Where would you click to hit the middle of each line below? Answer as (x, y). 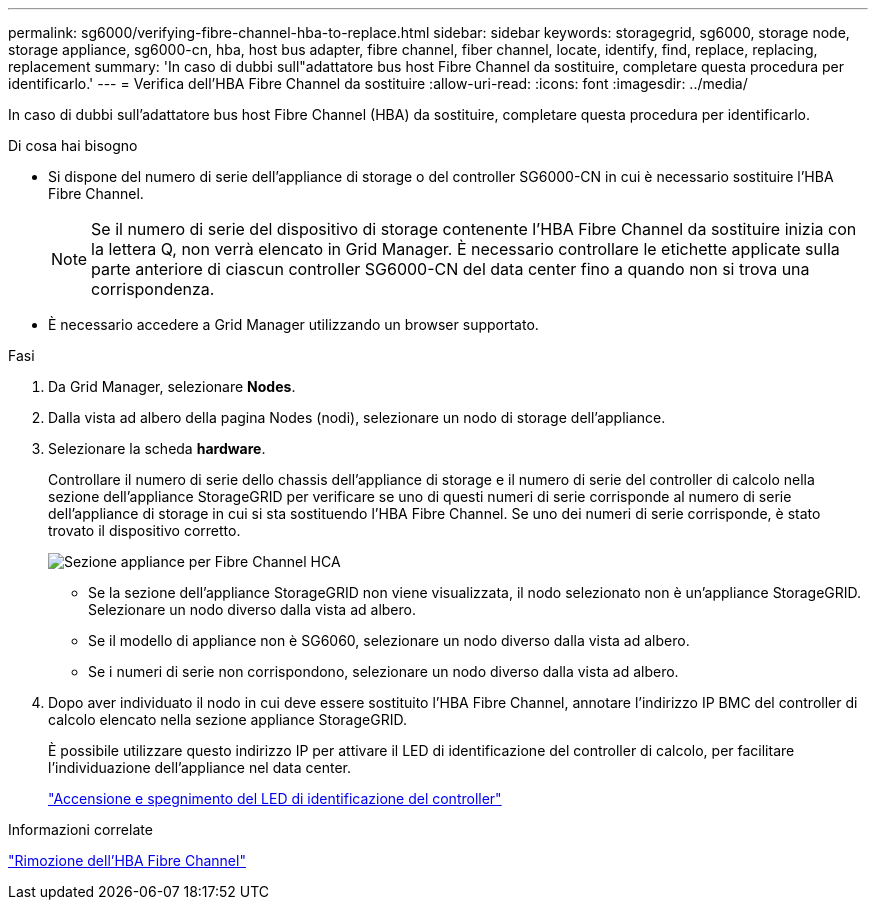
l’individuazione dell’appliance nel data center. (200, 767)
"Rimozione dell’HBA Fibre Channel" (127, 860)
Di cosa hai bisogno (73, 145)
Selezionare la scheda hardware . (157, 448)
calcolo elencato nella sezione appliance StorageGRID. (227, 719)
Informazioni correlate (80, 829)
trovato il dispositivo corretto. (144, 530)
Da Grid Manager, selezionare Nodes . (172, 386)
